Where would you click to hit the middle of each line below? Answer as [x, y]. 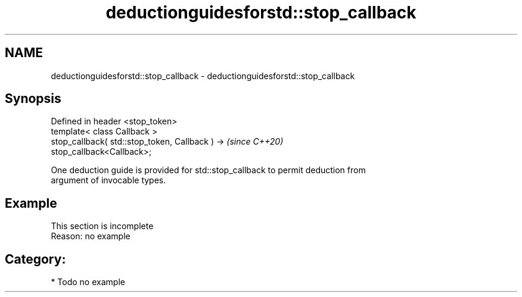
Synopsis [33, 99]
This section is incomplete [102, 226]
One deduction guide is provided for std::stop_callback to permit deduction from [208, 170]
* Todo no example [88, 282]
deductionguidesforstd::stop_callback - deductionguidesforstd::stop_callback [203, 76]
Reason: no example [91, 236]
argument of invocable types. [108, 180]
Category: [35, 259]
